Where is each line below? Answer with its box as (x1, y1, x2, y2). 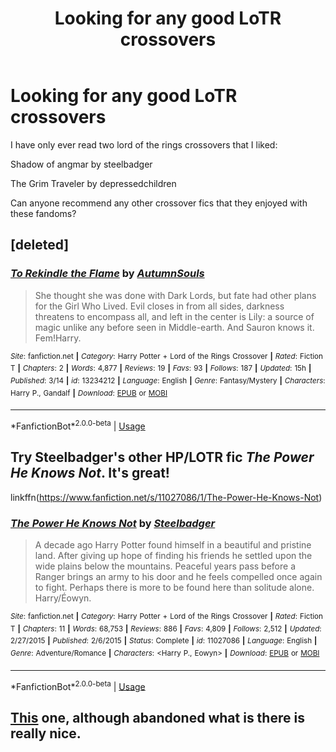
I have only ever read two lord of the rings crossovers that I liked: (10, 138, 278, 151)
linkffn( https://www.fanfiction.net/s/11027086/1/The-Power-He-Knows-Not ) (10, 491, 323, 503)
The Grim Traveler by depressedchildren (10, 177, 177, 189)
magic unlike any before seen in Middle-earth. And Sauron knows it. (34, 321, 315, 333)
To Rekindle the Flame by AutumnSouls (10, 267, 205, 281)
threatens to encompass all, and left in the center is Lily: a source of (34, 310, 315, 322)
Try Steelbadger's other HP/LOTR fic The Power (10, 449, 315, 466)
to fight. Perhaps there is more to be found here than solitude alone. (34, 582, 315, 594)
